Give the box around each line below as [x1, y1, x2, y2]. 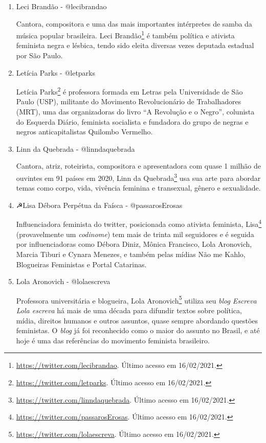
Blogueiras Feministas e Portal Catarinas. [16, 259, 147, 269]
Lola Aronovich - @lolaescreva [16, 276, 110, 287]
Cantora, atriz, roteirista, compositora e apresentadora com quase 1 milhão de [16, 160, 261, 171]
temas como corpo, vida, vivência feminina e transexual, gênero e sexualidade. [16, 182, 261, 193]
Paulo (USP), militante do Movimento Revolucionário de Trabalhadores [16, 96, 241, 107]
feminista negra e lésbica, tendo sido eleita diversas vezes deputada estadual [16, 40, 254, 51]
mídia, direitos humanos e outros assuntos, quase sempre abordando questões [16, 315, 258, 325]
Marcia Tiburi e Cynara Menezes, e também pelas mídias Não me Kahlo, [16, 248, 246, 259]
